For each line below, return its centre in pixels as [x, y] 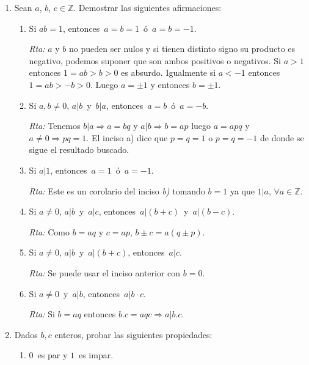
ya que [242, 190]
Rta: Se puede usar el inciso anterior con [105, 272]
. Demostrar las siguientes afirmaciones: [147, 7]
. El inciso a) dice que [127, 137]
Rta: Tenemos [55, 126]
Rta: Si [42, 314]
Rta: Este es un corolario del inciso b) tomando [117, 190]
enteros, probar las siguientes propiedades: [133, 334]
